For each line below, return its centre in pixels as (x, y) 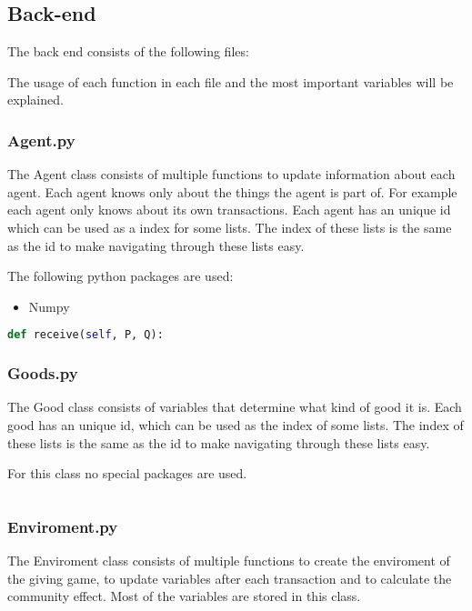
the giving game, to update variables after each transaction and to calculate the (230, 578)
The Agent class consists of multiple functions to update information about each (231, 174)
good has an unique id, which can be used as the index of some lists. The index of (236, 425)
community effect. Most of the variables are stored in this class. (184, 596)
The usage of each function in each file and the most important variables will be (231, 81)
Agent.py (41, 140)
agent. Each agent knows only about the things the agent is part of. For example (232, 191)
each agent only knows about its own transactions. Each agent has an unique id (229, 210)
